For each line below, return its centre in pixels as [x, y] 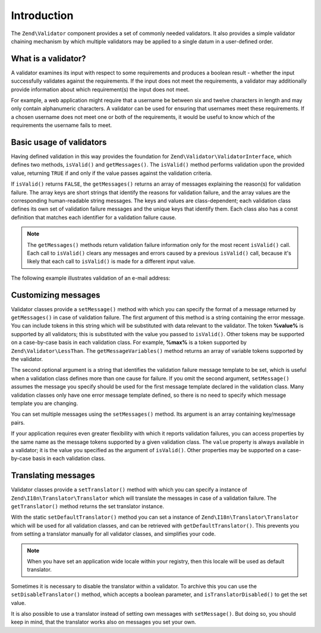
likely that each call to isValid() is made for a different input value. [111, 261]
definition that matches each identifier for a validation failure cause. [94, 217]
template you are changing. [45, 403]
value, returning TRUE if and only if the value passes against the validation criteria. [111, 173]
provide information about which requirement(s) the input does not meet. [100, 89]
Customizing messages [56, 295]
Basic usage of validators [59, 142]
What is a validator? [48, 59]
